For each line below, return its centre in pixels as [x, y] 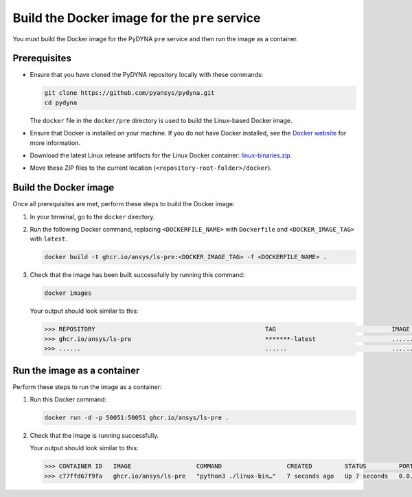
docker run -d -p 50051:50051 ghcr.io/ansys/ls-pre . [137, 418]
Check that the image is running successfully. [94, 436]
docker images [68, 293]
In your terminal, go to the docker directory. [92, 217]
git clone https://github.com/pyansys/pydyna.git [129, 93]
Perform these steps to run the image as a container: [87, 387]
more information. [55, 143]
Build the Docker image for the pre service [137, 18]
